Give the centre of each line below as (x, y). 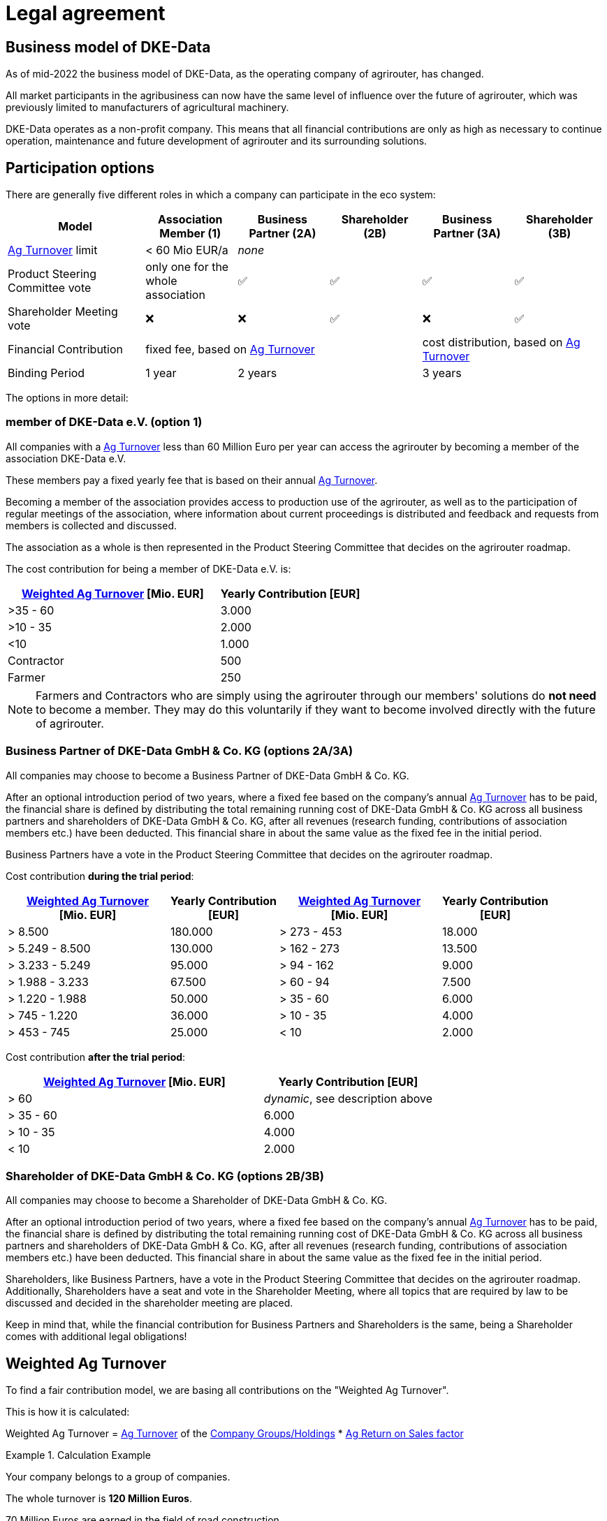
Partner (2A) (283, 234)
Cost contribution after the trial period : (96, 1057)
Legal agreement (86, 13)
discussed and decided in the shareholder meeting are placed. (149, 1303)
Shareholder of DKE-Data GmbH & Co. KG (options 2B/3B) (165, 1176)
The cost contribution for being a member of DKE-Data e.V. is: (148, 568)
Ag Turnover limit (53, 250)
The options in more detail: (67, 398)
